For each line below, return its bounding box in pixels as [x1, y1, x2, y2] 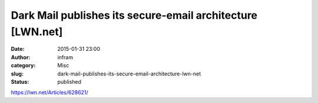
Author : [11, 53, 31, 61]
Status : [11, 78, 29, 85]
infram [57, 53, 74, 61]
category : [11, 62, 36, 69]
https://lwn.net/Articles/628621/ [11, 89, 88, 96]
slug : [11, 70, 24, 77]
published [57, 78, 82, 85]
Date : [11, 46, 25, 53]
